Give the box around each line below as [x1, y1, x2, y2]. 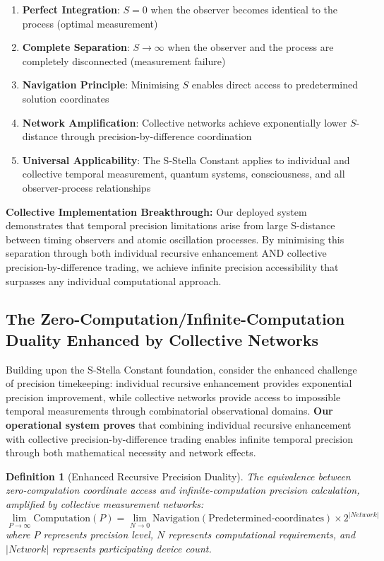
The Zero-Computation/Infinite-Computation [6, 308, 345, 330]
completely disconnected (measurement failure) [22, 53, 226, 68]
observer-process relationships [22, 180, 151, 195]
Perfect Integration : [22, 2, 120, 16]
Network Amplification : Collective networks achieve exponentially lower [22, 115, 347, 129]
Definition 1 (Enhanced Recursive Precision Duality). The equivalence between [6, 468, 351, 483]
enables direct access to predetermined [191, 77, 359, 92]
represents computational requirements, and [168, 527, 356, 542]
